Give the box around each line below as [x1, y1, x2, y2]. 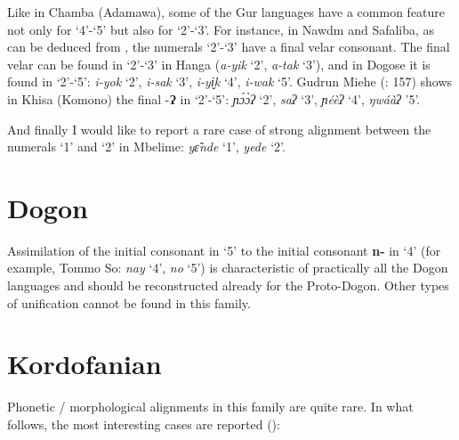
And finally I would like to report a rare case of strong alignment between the [7, 119, 431, 138]
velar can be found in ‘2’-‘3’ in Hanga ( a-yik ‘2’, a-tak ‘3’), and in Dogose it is [7, 54, 431, 73]
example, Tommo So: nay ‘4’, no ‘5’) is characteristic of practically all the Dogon [7, 258, 448, 277]
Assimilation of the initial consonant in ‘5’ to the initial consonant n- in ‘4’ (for [7, 240, 441, 259]
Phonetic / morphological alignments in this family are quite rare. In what [7, 397, 414, 416]
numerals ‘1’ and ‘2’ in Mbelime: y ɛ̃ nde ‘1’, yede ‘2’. [7, 137, 286, 156]
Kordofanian [7, 346, 162, 382]
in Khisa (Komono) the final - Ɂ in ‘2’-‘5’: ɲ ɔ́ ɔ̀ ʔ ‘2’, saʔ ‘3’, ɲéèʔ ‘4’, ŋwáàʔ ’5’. [7, 89, 421, 108]
